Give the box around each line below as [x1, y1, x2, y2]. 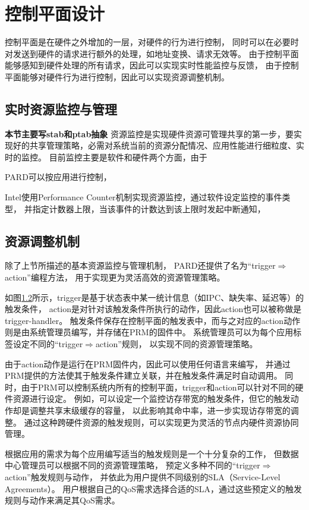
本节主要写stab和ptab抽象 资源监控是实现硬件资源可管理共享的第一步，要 [5, 127, 294, 140]
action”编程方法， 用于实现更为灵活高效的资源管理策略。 [5, 271, 225, 284]
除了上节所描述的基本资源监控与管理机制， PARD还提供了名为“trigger [5, 259, 276, 272]
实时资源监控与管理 [5, 99, 117, 118]
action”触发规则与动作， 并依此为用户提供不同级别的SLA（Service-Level [5, 470, 280, 483]
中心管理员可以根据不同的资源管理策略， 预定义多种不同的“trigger [5, 459, 260, 471]
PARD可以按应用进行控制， [5, 171, 112, 183]
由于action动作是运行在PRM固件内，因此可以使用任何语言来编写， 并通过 [5, 357, 291, 370]
